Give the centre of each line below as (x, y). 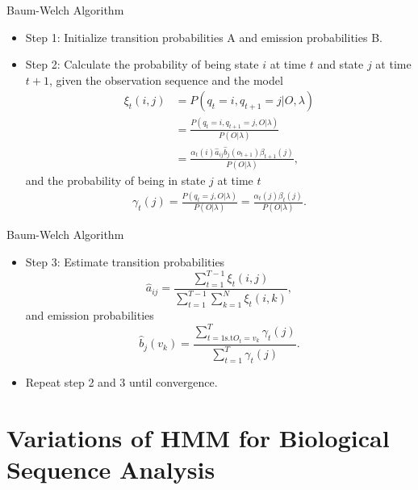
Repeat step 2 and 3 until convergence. (121, 381)
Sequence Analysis (111, 469)
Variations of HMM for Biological (198, 437)
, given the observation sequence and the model (166, 80)
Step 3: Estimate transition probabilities (125, 262)
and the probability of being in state (115, 180)
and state (341, 64)
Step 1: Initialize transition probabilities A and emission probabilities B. (204, 37)
